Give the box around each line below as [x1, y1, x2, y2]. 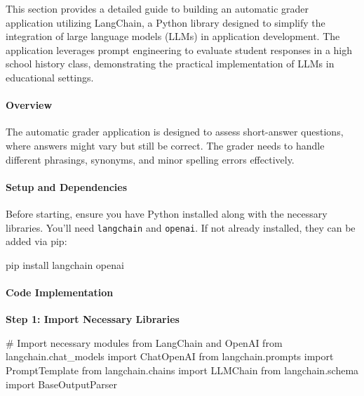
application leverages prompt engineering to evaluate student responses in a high [6, 42, 353, 57]
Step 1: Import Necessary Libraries [6, 312, 180, 326]
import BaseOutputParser [6, 376, 117, 391]
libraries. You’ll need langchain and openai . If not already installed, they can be [6, 220, 356, 235]
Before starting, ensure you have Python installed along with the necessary [6, 206, 328, 220]
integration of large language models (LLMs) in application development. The [6, 29, 340, 44]
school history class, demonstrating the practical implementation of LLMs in [6, 56, 335, 71]
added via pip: [6, 234, 67, 249]
